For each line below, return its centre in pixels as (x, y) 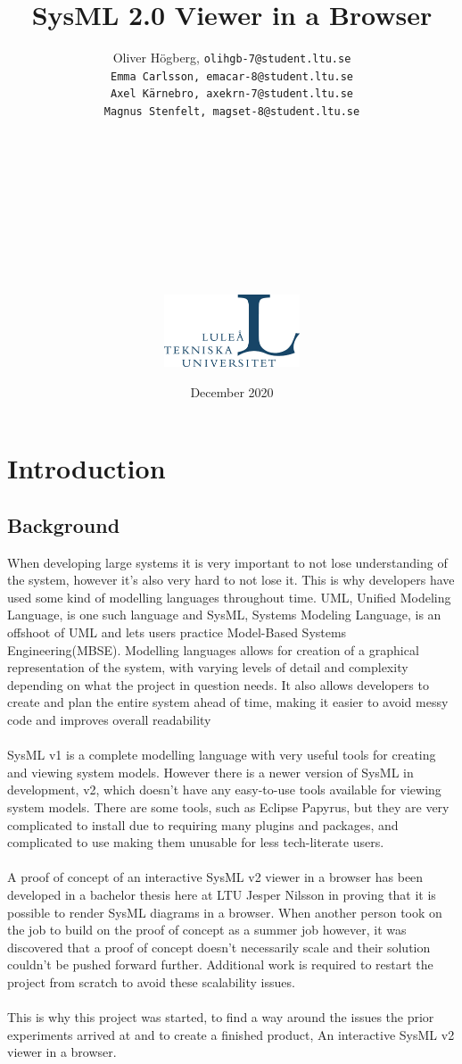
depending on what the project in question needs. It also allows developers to (218, 684)
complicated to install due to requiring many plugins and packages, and (203, 824)
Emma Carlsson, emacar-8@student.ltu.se (232, 76)
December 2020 (232, 391)
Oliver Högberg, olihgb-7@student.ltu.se (232, 58)
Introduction (87, 468)
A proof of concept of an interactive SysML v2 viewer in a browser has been (215, 877)
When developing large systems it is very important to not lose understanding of (227, 562)
